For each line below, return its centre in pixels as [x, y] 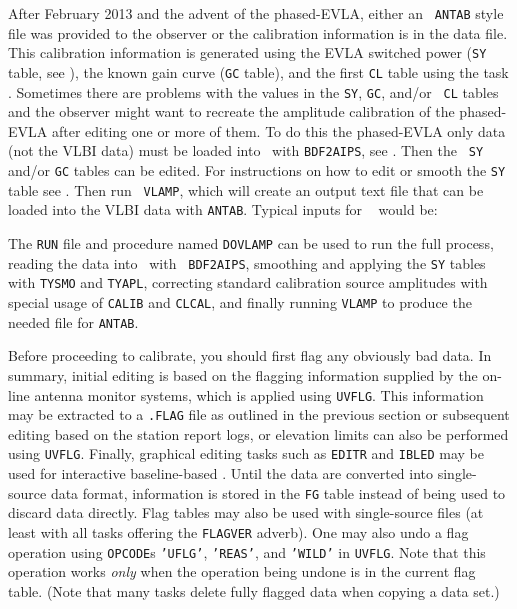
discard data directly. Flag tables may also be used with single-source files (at [246, 512]
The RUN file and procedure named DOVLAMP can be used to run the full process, [251, 243]
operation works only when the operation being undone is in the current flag [242, 571]
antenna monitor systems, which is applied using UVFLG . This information [259, 394]
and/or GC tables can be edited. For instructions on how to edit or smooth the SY [257, 170]
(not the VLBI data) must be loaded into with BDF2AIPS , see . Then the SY [246, 150]
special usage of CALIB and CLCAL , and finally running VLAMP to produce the [240, 302]
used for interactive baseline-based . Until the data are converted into [221, 473]
